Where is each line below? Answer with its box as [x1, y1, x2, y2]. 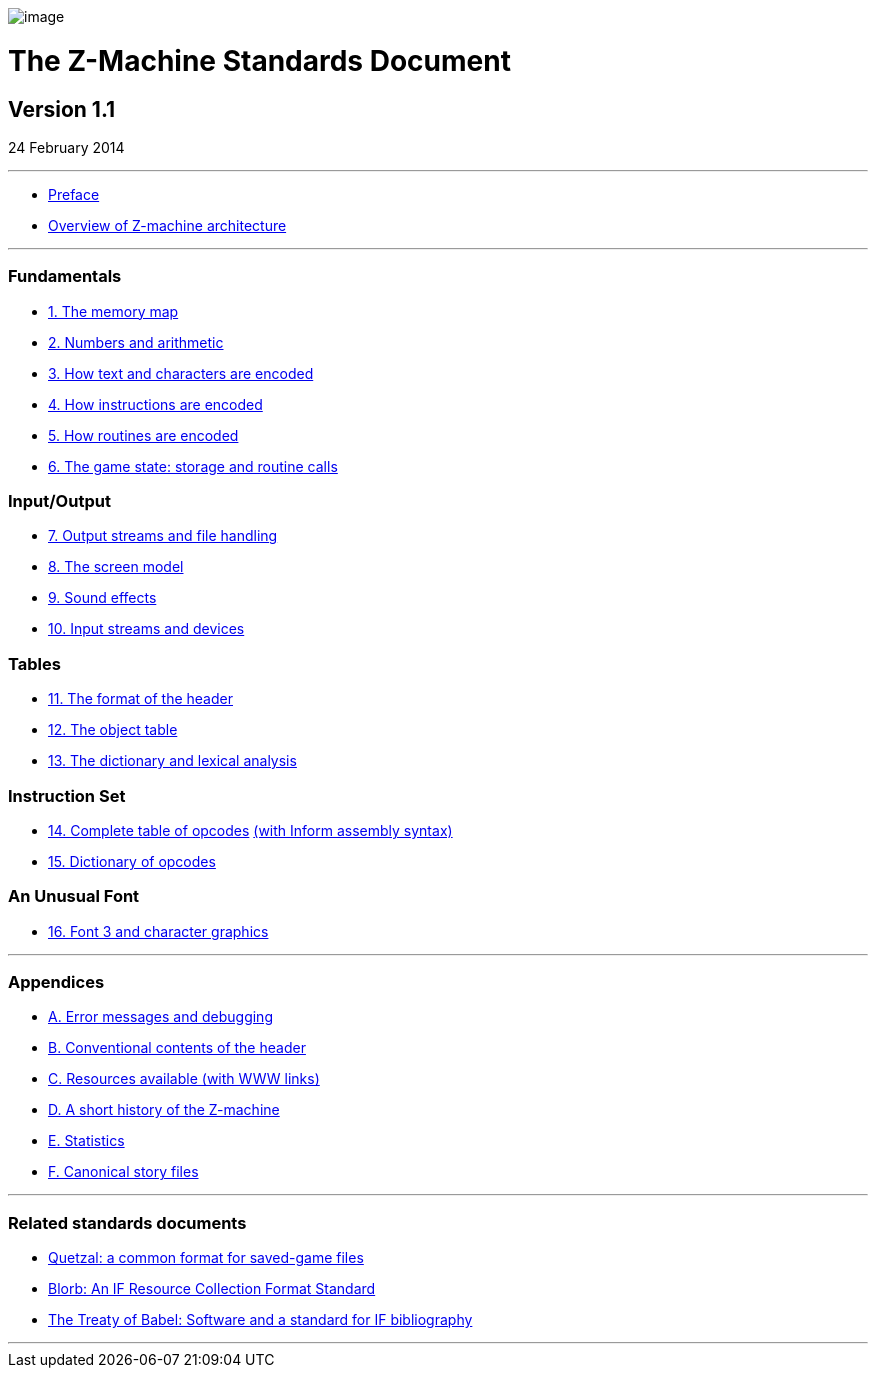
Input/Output [8, 491, 111, 512]
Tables [8, 653, 61, 674]
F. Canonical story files [48, 1163, 199, 1181]
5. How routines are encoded [48, 426, 239, 444]
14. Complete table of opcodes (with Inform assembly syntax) [48, 821, 453, 839]
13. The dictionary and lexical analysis [48, 752, 297, 770]
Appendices [8, 972, 105, 993]
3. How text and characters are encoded [48, 364, 314, 382]
